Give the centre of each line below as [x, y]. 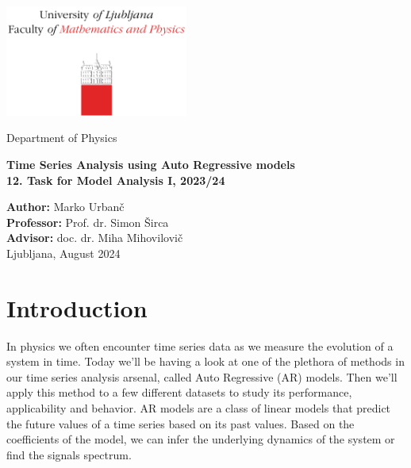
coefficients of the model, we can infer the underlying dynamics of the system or [201, 439]
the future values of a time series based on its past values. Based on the [181, 423]
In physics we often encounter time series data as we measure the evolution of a [200, 345]
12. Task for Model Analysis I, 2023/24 [116, 180]
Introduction [77, 307]
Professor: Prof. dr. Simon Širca [88, 222]
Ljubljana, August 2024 [63, 253]
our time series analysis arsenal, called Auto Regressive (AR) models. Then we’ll [202, 376]
